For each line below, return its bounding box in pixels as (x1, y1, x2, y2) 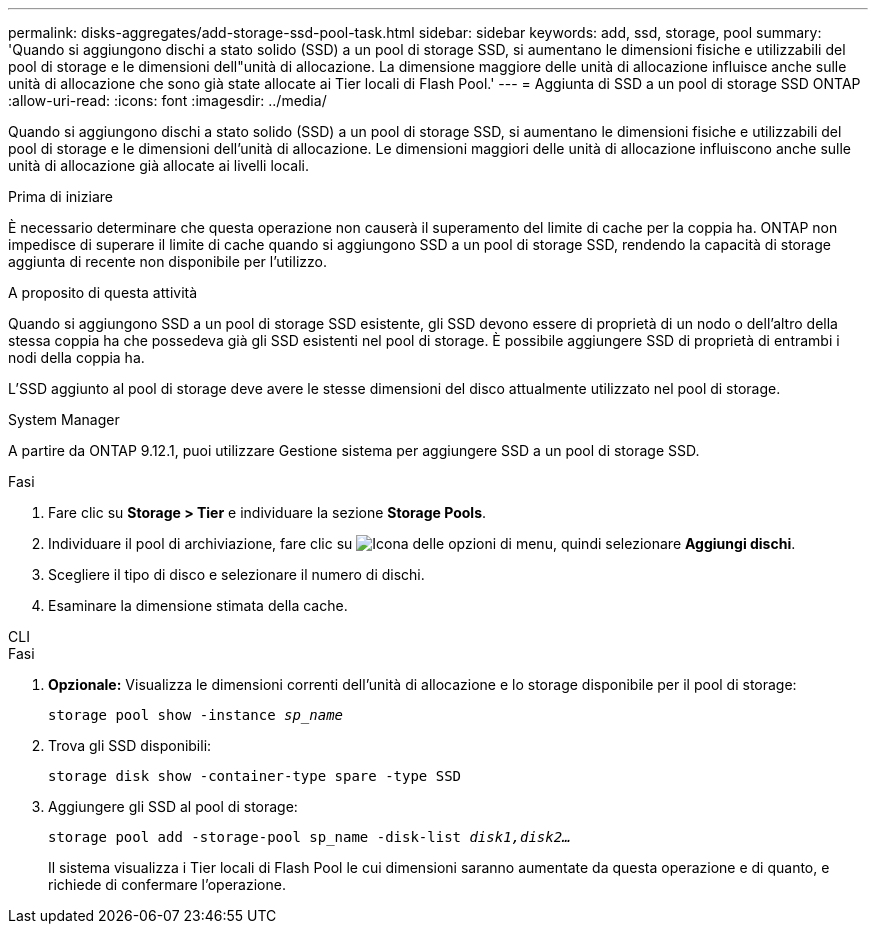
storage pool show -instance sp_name (48, 707, 344, 723)
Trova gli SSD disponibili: (48, 737, 212, 754)
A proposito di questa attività (8, 284, 198, 301)
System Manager (8, 411, 120, 428)
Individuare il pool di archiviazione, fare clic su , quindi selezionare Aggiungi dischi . (48, 535, 796, 552)
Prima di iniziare (8, 188, 113, 205)
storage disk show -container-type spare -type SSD (48, 768, 462, 784)
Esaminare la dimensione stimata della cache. (48, 597, 348, 614)
